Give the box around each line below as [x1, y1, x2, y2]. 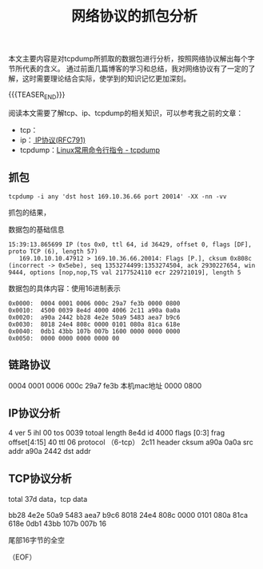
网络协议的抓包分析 [70, 7, 197, 26]
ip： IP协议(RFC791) [19, 135, 86, 145]
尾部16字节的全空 [8, 535, 66, 545]
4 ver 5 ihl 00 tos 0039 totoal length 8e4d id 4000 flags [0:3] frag [8, 428, 225, 438]
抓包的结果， [8, 207, 50, 217]
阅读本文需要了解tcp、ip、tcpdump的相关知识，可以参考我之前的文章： [8, 108, 244, 117]
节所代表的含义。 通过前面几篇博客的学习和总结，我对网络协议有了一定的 [8, 64, 249, 74]
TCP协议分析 [8, 472, 72, 485]
